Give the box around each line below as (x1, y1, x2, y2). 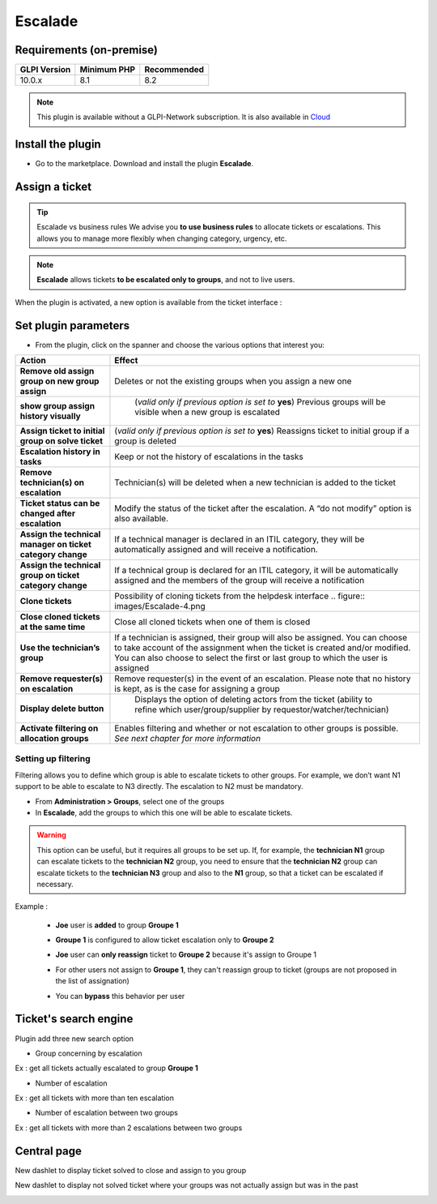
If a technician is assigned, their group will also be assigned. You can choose (114, 632, 408, 644)
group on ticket (19, 570, 80, 581)
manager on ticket (19, 539, 92, 551)
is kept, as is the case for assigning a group (114, 683, 281, 695)
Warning (36, 830, 66, 840)
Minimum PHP (79, 64, 136, 75)
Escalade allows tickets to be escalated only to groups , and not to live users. (36, 275, 295, 285)
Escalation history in (19, 446, 100, 457)
